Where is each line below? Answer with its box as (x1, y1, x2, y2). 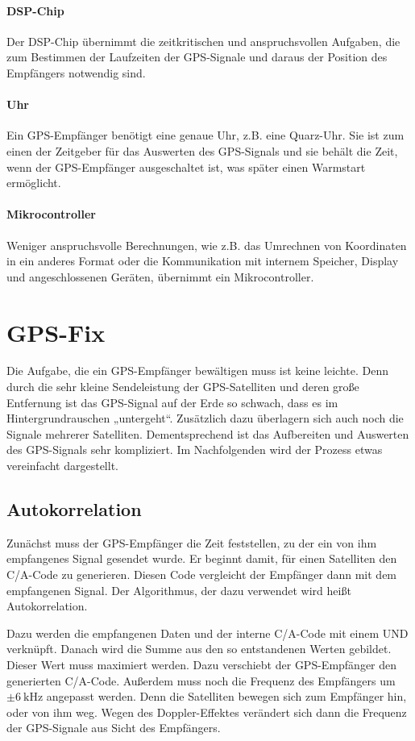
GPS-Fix (6, 315, 106, 348)
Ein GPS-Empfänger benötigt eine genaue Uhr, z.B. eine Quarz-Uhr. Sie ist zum (6, 127, 405, 144)
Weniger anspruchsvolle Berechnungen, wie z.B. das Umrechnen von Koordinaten (6, 236, 407, 253)
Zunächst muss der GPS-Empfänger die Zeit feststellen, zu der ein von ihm (6, 534, 377, 551)
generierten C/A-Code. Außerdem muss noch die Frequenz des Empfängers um (6, 672, 396, 689)
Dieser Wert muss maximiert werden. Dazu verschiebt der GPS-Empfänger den (6, 656, 397, 672)
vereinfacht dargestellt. (6, 457, 118, 474)
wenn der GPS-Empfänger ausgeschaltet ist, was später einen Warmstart (6, 158, 366, 175)
